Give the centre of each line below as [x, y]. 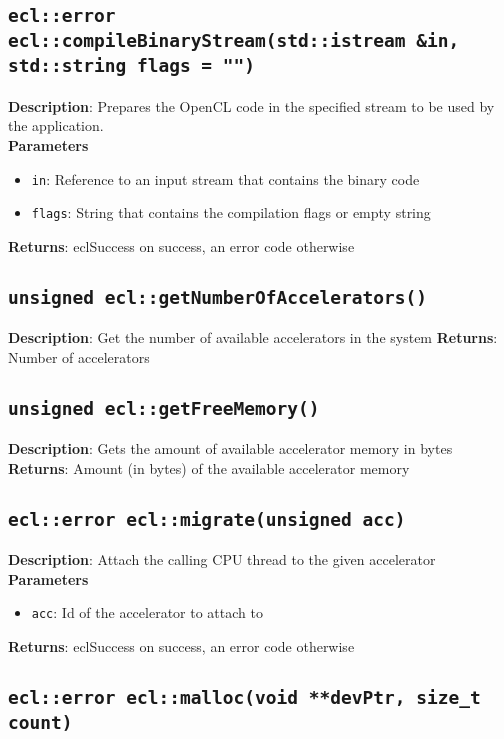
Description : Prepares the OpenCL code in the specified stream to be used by [251, 105]
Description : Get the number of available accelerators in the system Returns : [253, 337]
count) [40, 722]
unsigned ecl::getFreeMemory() [164, 408]
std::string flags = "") [132, 66]
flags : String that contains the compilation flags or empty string [231, 212]
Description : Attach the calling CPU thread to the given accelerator [222, 559]
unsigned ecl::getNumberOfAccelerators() [217, 297]
